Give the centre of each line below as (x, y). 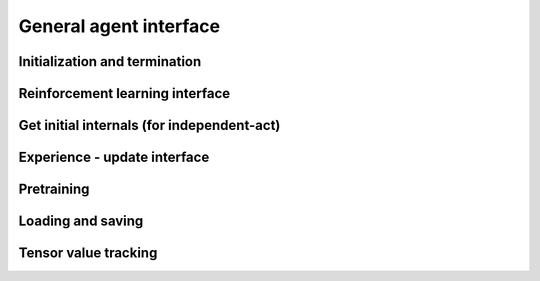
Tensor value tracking (88, 253)
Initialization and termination (110, 61)
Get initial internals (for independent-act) (149, 125)
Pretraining (54, 189)
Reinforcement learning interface (124, 93)
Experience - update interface (114, 157)
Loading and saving (81, 221)
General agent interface (119, 26)
